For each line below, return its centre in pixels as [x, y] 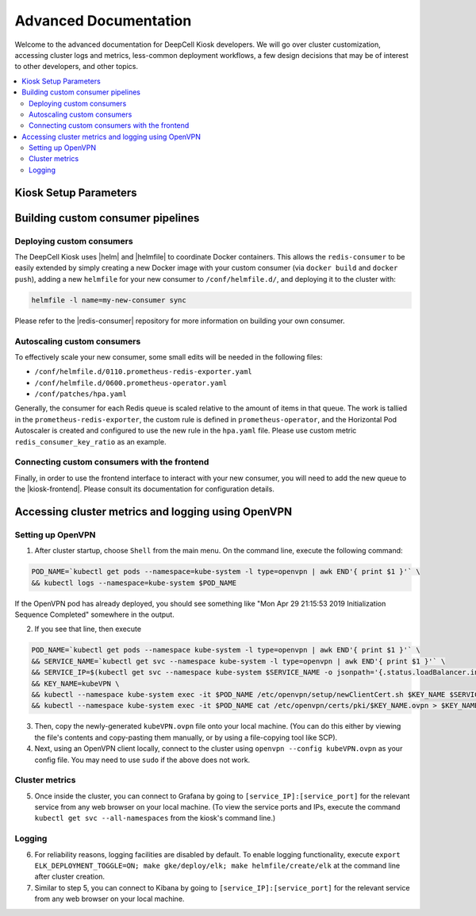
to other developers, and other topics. [77, 67]
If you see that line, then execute [88, 629]
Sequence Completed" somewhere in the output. [94, 614]
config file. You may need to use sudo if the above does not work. [142, 760]
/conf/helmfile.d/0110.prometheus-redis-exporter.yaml [144, 372]
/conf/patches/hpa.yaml [81, 394]
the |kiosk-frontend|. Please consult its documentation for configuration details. [145, 489]
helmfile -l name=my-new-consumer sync [109, 300]
